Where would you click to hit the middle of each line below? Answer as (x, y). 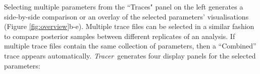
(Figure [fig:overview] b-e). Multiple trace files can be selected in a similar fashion (129, 26)
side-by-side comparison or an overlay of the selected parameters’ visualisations (126, 16)
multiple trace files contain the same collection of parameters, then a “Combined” (130, 46)
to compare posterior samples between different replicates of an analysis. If (120, 36)
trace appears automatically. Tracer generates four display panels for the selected (130, 55)
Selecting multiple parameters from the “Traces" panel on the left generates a (124, 6)
